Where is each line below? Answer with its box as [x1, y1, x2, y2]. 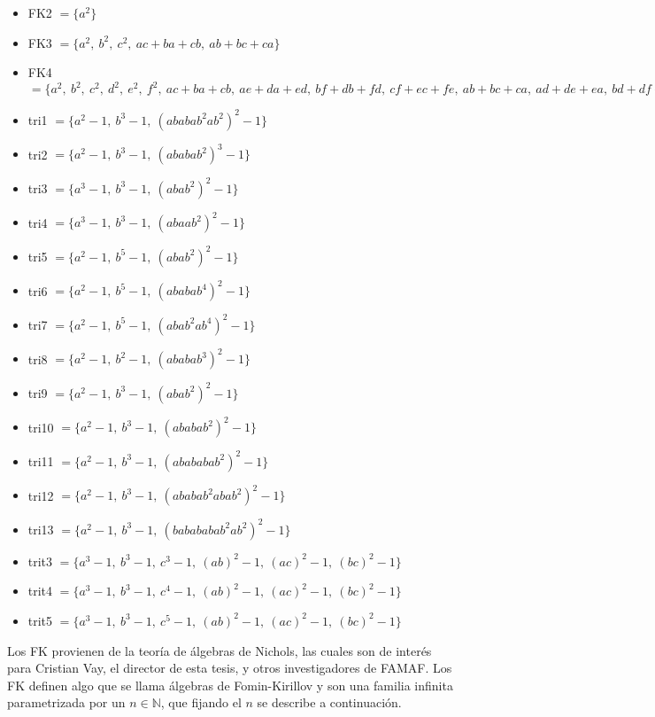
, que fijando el [160, 693, 242, 712]
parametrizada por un [7, 693, 126, 712]
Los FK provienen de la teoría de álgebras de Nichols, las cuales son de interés [7, 641, 432, 659]
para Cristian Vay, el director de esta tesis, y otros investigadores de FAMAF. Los [7, 659, 452, 677]
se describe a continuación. [257, 693, 402, 712]
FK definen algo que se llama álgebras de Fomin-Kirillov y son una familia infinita [7, 675, 453, 694]
